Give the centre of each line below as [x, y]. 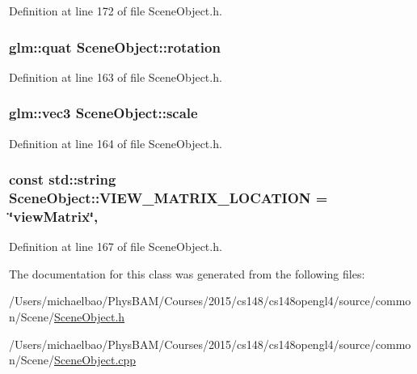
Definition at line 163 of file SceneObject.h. [116, 76]
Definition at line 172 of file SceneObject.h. [116, 11]
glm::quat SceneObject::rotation [115, 47]
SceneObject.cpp [95, 360]
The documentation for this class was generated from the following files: [187, 273]
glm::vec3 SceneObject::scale [103, 113]
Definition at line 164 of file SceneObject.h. [116, 143]
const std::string [63, 179]
